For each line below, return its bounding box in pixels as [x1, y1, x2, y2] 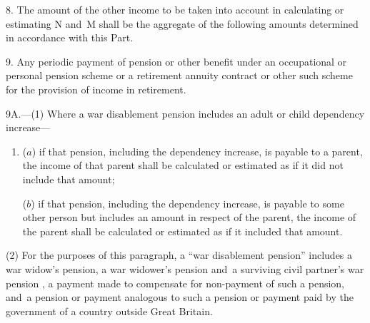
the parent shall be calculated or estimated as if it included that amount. [22, 223, 343, 238]
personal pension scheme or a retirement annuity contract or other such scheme [6, 68, 353, 83]
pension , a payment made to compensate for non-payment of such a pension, [6, 275, 344, 290]
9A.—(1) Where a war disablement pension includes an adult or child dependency [6, 106, 365, 121]
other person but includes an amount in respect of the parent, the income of [22, 210, 356, 225]
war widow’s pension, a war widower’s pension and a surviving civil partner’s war [6, 261, 364, 276]
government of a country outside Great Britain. [6, 303, 213, 318]
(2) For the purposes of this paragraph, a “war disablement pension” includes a [6, 247, 353, 262]
